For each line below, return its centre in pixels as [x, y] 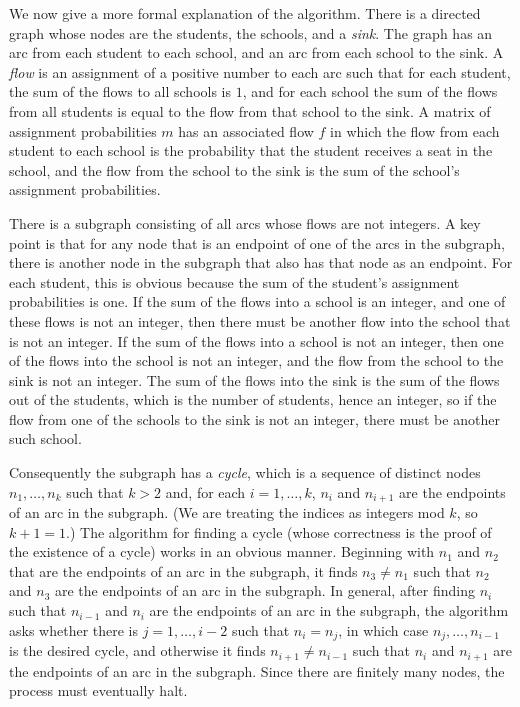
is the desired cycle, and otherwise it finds [137, 650]
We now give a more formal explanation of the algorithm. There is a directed [245, 13]
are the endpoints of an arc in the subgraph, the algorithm [329, 610]
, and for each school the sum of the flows [370, 91]
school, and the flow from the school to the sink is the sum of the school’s [234, 169]
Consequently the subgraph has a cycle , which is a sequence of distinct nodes [245, 472]
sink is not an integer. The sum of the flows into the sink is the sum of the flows [254, 379]
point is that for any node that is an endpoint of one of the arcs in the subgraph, [257, 242]
